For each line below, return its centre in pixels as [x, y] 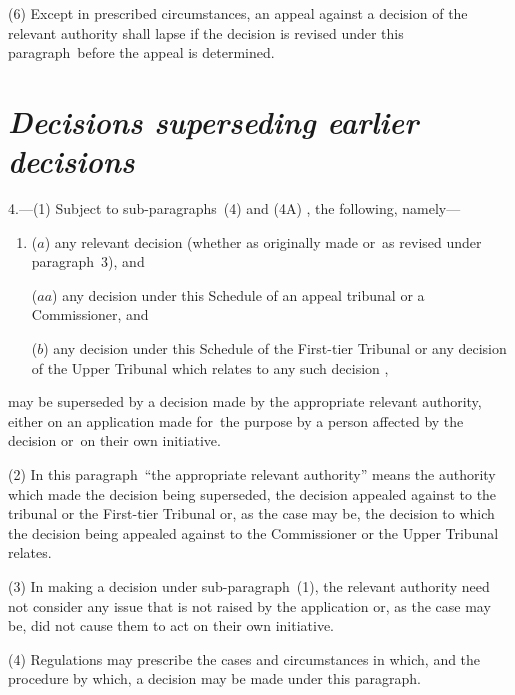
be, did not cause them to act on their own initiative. [171, 625]
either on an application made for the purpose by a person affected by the [236, 420]
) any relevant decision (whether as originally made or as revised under [263, 241]
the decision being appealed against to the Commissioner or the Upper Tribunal [253, 532]
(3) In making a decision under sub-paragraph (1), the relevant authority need [249, 586]
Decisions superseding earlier [213, 121]
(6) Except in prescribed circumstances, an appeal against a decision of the [238, 13]
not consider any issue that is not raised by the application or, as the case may [249, 605]
